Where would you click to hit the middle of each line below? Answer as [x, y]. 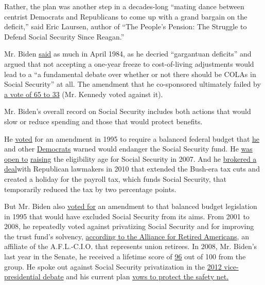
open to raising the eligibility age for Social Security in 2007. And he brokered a [130, 158]
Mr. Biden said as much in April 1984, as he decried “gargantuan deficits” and [128, 54]
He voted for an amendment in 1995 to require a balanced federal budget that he [132, 138]
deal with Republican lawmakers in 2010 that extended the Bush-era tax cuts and [132, 169]
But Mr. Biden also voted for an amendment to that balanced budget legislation [131, 206]
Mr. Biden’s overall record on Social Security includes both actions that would [128, 111]
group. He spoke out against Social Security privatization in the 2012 [113, 266]
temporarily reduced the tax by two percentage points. [90, 189]
